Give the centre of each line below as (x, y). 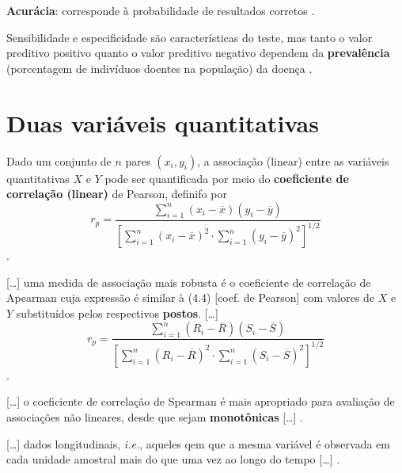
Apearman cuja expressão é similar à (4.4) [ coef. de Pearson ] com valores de (191, 298)
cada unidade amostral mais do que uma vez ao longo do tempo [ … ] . (173, 459)
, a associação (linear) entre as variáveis (293, 160)
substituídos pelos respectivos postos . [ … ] (117, 313)
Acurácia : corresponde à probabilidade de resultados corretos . (161, 10)
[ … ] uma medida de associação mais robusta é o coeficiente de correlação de (189, 282)
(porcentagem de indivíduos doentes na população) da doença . (159, 68)
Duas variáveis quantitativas (163, 122)
